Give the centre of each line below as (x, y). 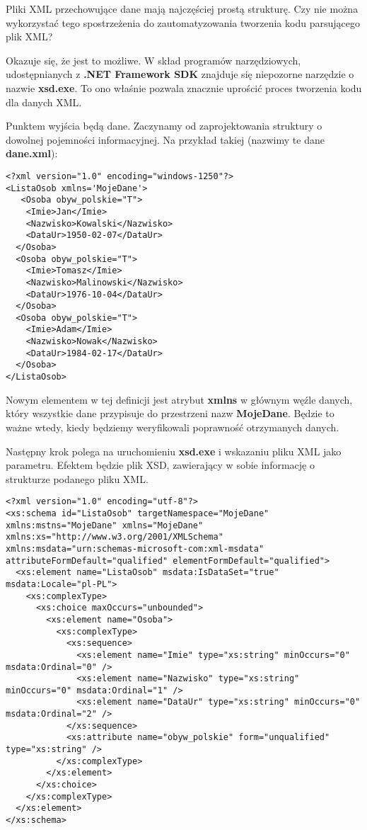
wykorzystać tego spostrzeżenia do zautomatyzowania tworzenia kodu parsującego (183, 22)
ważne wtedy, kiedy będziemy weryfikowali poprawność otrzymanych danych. (173, 427)
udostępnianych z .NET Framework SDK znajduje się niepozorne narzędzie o (180, 74)
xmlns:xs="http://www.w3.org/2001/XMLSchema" (115, 537)
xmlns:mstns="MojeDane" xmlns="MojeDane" (105, 525)
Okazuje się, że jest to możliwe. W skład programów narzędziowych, (153, 60)
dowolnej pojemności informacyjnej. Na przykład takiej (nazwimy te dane (165, 139)
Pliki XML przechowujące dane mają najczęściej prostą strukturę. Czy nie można (182, 8)
